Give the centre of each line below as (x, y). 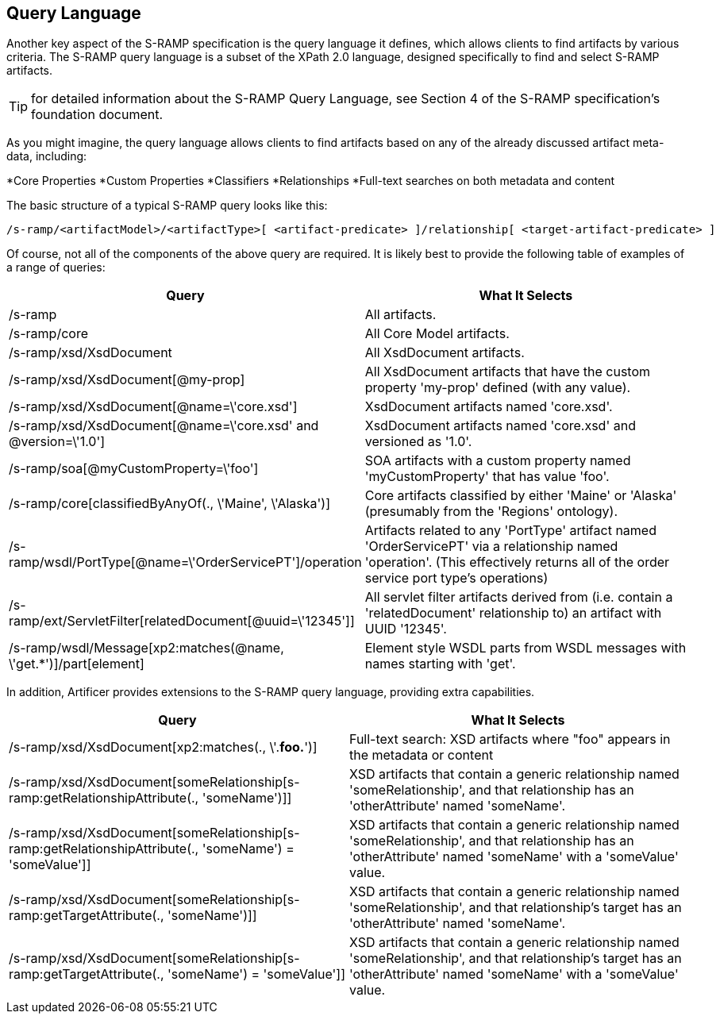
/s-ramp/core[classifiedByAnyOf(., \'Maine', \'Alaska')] (170, 504)
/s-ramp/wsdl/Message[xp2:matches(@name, (146, 648)
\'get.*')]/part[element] (77, 664)
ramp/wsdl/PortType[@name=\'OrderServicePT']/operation (185, 562)
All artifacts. (400, 315)
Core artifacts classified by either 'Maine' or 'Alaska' (521, 496)
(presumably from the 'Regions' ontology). (491, 512)
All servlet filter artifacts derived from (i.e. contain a (519, 597)
